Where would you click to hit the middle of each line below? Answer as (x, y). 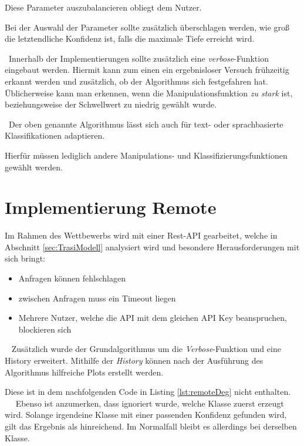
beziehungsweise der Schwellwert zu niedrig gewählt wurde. (111, 104)
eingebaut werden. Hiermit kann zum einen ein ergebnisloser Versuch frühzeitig (147, 70)
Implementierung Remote (111, 207)
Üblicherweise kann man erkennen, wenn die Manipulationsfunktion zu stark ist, (149, 93)
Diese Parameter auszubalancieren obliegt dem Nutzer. (103, 7)
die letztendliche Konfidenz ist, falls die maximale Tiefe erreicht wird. (130, 38)
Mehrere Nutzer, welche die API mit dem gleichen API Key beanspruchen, (153, 318)
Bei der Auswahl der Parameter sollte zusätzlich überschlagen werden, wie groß (147, 27)
